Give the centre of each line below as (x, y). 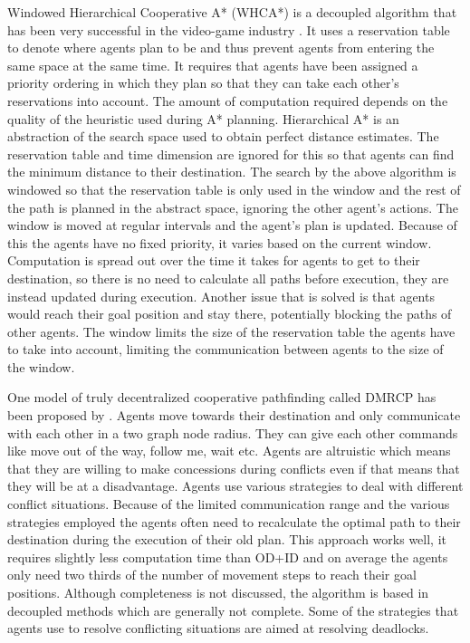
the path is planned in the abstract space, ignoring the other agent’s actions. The (233, 207)
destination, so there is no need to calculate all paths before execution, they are (228, 278)
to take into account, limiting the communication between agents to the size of (225, 349)
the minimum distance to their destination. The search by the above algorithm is (232, 172)
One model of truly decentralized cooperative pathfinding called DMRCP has (222, 397)
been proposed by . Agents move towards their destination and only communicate (234, 415)
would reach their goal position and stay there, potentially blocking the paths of (230, 314)
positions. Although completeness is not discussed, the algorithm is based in (218, 592)
